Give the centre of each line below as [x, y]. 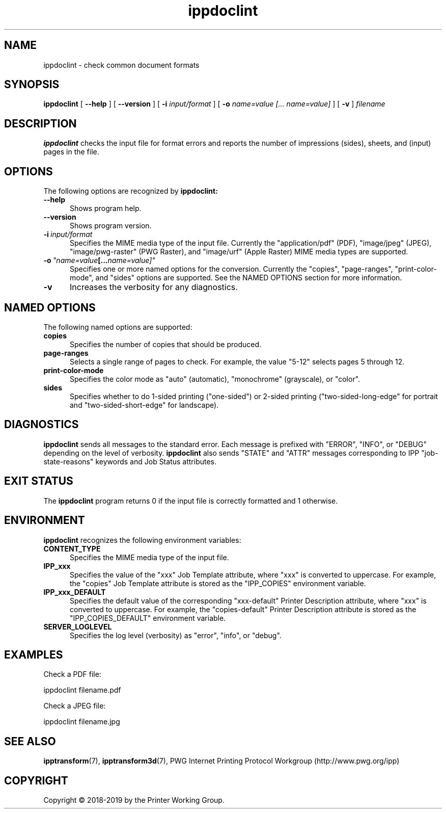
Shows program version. [111, 226]
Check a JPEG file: [75, 706]
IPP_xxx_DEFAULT [75, 592]
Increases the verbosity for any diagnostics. [154, 287]
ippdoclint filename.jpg [82, 722]
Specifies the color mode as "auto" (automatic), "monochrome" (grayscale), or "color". [215, 379]
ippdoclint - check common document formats [121, 65]
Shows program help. [106, 208]
